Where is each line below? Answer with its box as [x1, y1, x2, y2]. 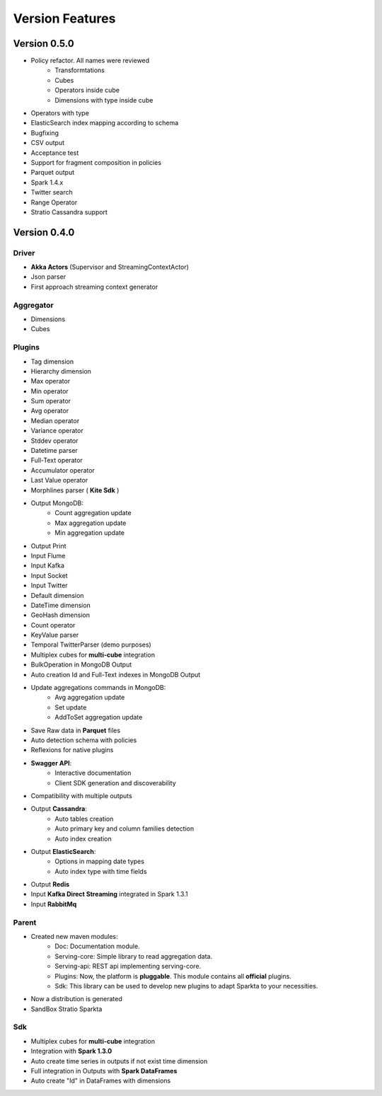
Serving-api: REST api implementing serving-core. [54, 962, 202, 971]
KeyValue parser [30, 630, 79, 640]
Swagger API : [30, 758, 72, 767]
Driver [13, 248, 35, 258]
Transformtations [54, 66, 105, 74]
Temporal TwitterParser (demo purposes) [30, 640, 151, 649]
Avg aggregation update [54, 693, 125, 702]
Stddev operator [30, 436, 79, 445]
